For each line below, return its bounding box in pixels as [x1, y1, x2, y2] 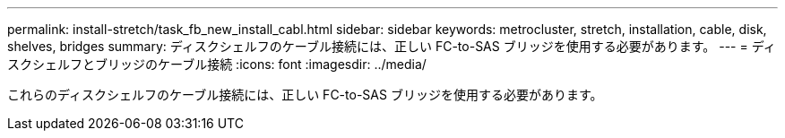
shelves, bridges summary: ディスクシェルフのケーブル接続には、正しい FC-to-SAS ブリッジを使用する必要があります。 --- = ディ [7, 39, 776, 54]
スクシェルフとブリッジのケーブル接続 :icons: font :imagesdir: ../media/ [7, 56, 427, 72]
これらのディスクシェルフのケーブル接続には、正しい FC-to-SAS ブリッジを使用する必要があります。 [7, 87, 603, 102]
